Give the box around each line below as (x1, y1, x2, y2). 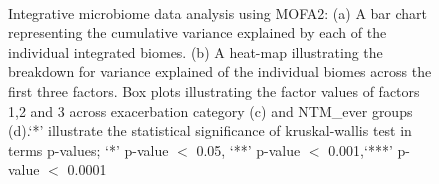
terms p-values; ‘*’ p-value (8, 139, 169, 160)
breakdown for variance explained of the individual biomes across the (8, 61, 432, 82)
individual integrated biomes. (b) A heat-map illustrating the (8, 41, 383, 62)
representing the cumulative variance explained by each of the (8, 22, 387, 43)
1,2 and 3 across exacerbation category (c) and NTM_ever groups (8, 100, 413, 121)
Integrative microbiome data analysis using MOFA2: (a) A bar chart (8, 2, 428, 23)
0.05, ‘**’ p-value (196, 139, 301, 160)
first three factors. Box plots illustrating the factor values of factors (8, 80, 420, 101)
